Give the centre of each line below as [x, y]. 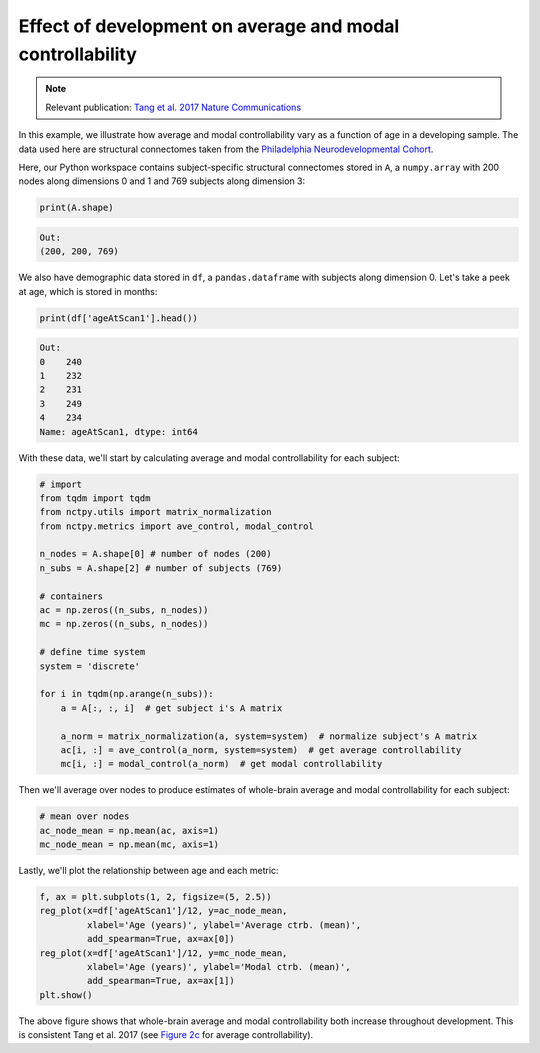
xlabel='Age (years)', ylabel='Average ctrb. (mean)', [224, 924]
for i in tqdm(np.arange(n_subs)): [126, 694]
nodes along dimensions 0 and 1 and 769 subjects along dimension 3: [162, 181]
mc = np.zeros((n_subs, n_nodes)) [124, 624]
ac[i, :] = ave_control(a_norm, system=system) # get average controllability [261, 749]
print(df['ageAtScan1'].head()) [119, 318]
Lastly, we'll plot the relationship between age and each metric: [148, 871]
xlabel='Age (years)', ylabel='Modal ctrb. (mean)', [218, 966]
